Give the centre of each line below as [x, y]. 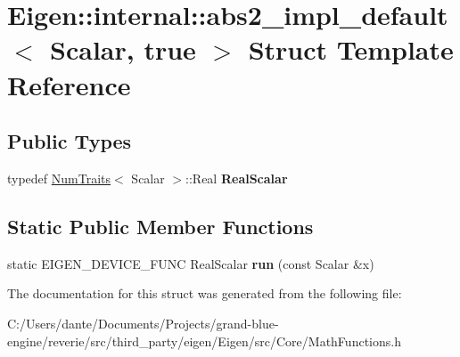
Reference [69, 84]
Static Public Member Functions [160, 226]
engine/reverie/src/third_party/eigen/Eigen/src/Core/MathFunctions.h [204, 341]
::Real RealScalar [237, 178]
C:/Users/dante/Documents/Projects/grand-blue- [143, 323]
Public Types [70, 141]
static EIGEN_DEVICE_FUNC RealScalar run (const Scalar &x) [191, 263]
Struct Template [351, 49]
